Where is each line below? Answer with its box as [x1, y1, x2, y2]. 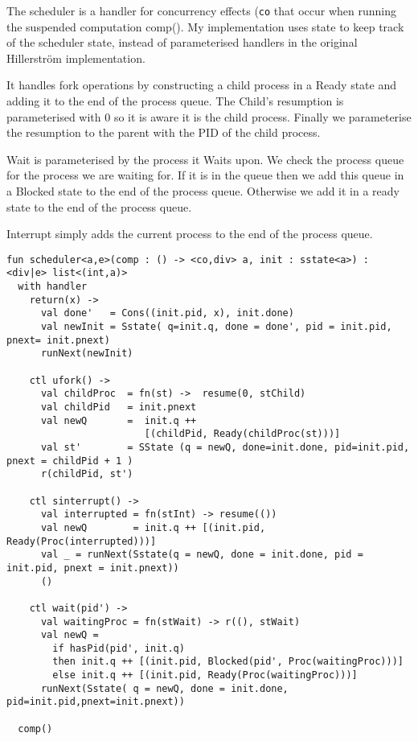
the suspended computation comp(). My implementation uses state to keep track [6, 18, 404, 35]
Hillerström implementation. [6, 49, 145, 66]
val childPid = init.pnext [40, 401, 197, 413]
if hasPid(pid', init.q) [52, 642, 185, 654]
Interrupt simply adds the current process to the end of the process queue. [6, 225, 373, 242]
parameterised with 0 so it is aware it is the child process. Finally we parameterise [6, 108, 412, 125]
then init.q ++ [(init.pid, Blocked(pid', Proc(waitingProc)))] [52, 656, 404, 668]
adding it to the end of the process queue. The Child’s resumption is [6, 93, 344, 109]
